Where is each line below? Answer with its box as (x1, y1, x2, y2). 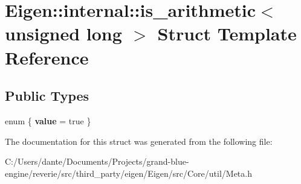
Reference (5, 45, 89, 69)
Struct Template (157, 21, 297, 46)
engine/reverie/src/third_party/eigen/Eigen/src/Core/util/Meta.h (5, 167, 252, 179)
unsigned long (5, 21, 122, 46)
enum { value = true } (5, 114, 91, 127)
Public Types (5, 86, 89, 105)
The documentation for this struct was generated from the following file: (5, 135, 273, 147)
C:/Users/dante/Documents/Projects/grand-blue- (5, 155, 189, 168)
